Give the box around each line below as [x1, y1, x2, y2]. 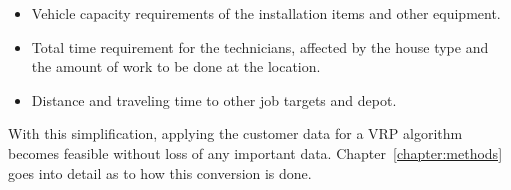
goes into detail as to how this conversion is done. [8, 162, 312, 183]
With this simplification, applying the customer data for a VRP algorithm [8, 123, 463, 144]
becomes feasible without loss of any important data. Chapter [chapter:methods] [8, 142, 503, 163]
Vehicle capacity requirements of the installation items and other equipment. [31, 3, 501, 23]
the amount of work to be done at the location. [31, 56, 321, 77]
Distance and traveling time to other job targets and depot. [31, 89, 397, 110]
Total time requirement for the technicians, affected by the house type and [31, 36, 489, 57]
